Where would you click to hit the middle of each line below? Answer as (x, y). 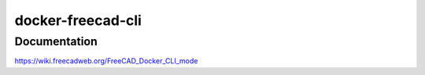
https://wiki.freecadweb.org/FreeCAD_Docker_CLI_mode (106, 61)
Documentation (56, 41)
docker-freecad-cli (78, 20)
